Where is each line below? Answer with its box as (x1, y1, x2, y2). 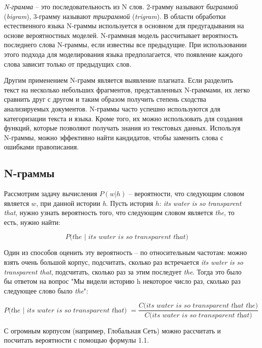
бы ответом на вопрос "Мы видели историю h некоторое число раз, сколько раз (4, 276, 241, 286)
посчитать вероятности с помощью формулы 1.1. (4, 335, 149, 345)
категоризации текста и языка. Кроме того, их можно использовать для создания (4, 113, 243, 123)
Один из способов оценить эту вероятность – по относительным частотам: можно (4, 247, 247, 257)
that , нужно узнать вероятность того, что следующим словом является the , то (4, 207, 235, 218)
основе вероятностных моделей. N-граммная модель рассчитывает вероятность (4, 30, 238, 40)
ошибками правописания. (4, 142, 79, 152)
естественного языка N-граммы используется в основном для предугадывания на (4, 20, 244, 31)
